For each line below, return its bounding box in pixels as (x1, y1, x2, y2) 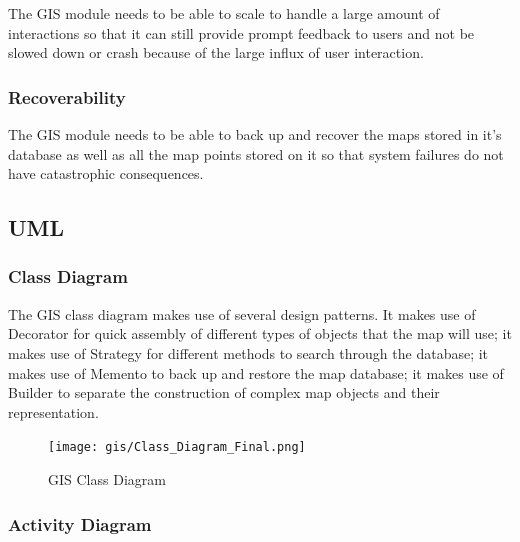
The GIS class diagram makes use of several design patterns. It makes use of (8, 303, 476, 324)
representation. (8, 401, 99, 422)
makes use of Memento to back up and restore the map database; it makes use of (8, 362, 504, 383)
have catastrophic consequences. (8, 163, 204, 184)
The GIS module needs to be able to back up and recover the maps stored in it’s (8, 124, 502, 144)
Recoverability (8, 84, 126, 109)
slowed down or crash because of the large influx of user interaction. (8, 42, 424, 63)
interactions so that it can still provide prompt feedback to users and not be (8, 22, 475, 43)
